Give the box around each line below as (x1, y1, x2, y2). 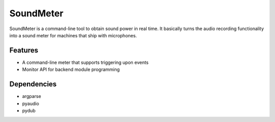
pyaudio (22, 100, 39, 107)
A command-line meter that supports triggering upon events (22, 59, 149, 65)
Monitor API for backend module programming (22, 66, 120, 72)
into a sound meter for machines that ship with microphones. (9, 32, 137, 38)
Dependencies (9, 80, 57, 89)
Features (9, 46, 38, 55)
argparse (22, 93, 41, 100)
